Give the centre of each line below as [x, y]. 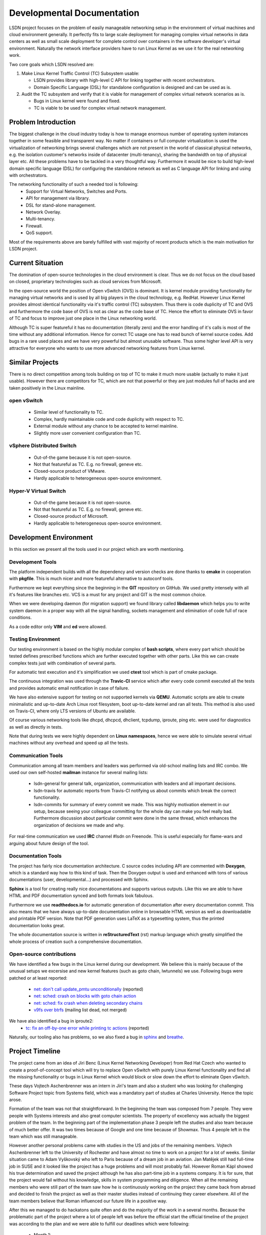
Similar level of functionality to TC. [68, 412]
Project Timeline [35, 1051]
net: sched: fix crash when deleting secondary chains [88, 1003]
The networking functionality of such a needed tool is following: [74, 184]
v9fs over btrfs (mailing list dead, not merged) [80, 1010]
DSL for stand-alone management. [61, 205]
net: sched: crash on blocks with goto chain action [85, 996]
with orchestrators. [28, 175]
